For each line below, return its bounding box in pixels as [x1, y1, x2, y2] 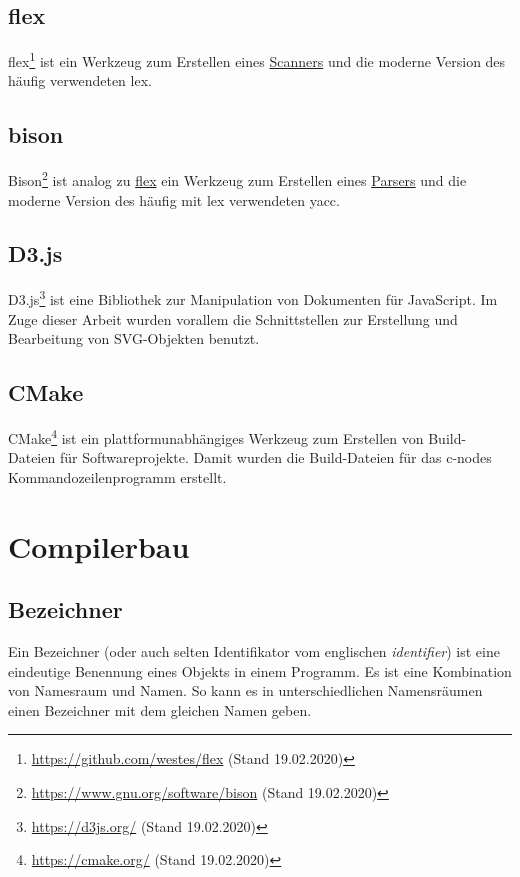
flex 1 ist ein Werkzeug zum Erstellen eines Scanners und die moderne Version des [8, 48, 506, 71]
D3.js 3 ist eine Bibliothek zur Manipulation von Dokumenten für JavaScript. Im [8, 286, 498, 309]
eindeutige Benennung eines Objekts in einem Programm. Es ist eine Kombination [8, 660, 512, 681]
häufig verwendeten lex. [8, 70, 152, 91]
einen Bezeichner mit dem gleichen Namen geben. [8, 699, 312, 720]
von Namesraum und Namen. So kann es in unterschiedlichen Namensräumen [8, 680, 483, 701]
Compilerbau [8, 525, 190, 566]
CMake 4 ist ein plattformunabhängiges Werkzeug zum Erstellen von [8, 424, 424, 448]
